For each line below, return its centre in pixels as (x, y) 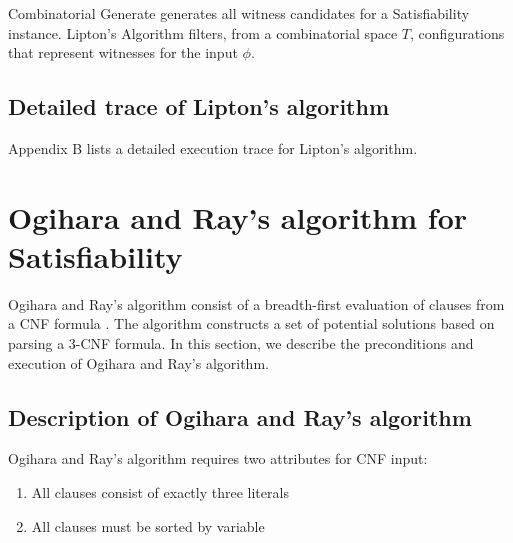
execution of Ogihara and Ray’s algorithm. (138, 362)
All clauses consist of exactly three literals (160, 492)
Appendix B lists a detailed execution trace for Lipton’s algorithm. (213, 147)
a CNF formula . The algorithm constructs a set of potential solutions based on (251, 323)
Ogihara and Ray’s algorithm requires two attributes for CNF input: (218, 458)
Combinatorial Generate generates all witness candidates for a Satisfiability (239, 13)
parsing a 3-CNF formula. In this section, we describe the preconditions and (241, 343)
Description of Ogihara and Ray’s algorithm (240, 416)
